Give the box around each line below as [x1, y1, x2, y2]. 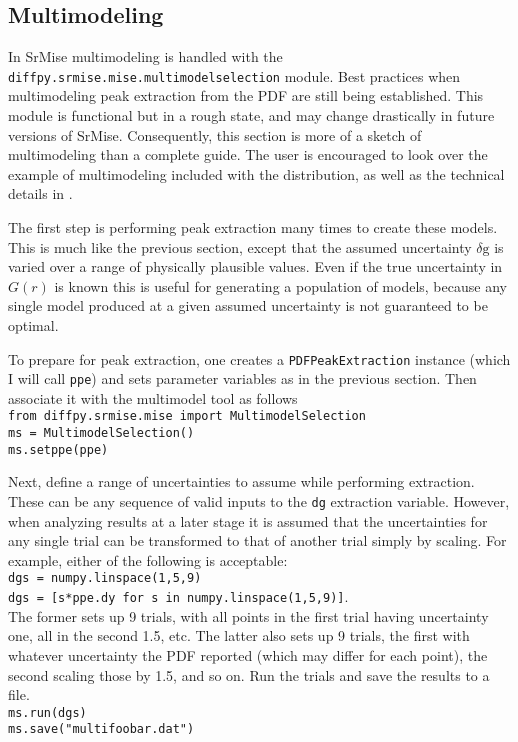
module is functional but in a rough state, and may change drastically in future [8, 105, 495, 126]
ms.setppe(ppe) [8, 442, 109, 457]
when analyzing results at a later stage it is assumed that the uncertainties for [8, 510, 488, 531]
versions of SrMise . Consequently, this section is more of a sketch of [8, 124, 422, 145]
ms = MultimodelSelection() [8, 426, 195, 441]
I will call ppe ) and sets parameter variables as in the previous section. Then [8, 368, 477, 389]
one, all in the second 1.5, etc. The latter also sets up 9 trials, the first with [8, 625, 470, 646]
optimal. [8, 314, 59, 335]
